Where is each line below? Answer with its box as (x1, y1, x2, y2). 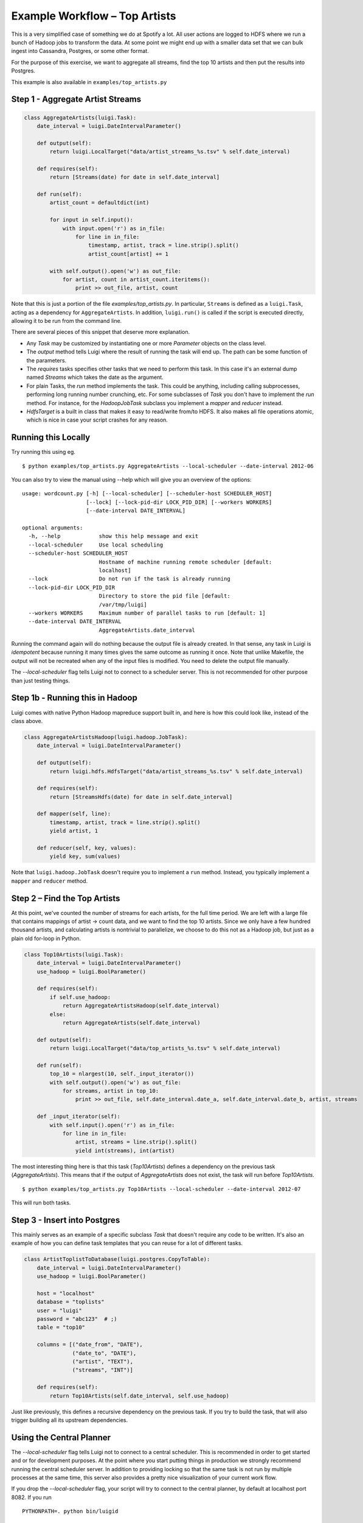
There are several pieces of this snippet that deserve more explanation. (11, 328, 190, 336)
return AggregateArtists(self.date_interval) (62, 1019, 201, 1026)
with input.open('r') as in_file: (62, 225, 165, 231)
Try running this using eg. (11, 448, 76, 456)
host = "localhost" (36, 1290, 95, 1297)
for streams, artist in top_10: (62, 1087, 159, 1095)
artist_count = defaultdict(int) (49, 199, 150, 207)
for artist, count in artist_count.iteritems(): (62, 276, 210, 283)
